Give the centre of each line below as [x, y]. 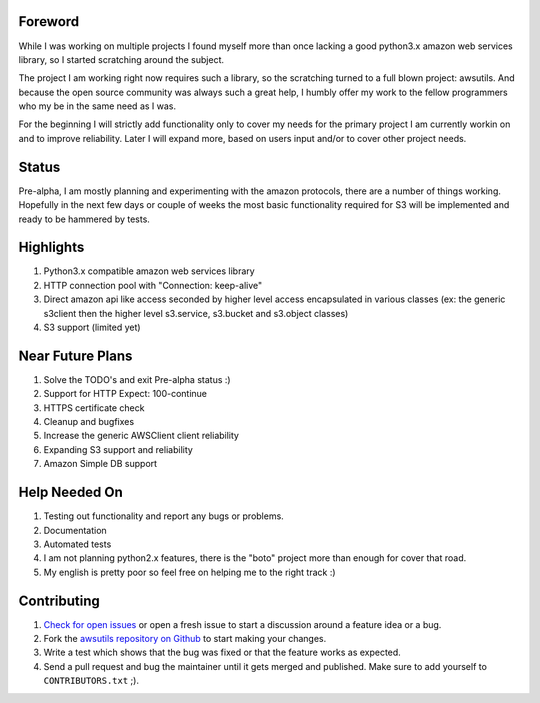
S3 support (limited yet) [92, 327]
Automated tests [77, 544]
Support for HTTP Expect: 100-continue [125, 394]
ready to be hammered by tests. [84, 219]
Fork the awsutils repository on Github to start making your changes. [185, 639]
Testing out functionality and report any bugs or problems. [163, 516]
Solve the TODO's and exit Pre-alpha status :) [137, 379]
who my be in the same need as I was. [97, 106]
